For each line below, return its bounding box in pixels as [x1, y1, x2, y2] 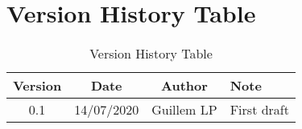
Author [161, 76, 208, 95]
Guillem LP [151, 100, 217, 119]
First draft [230, 100, 289, 119]
